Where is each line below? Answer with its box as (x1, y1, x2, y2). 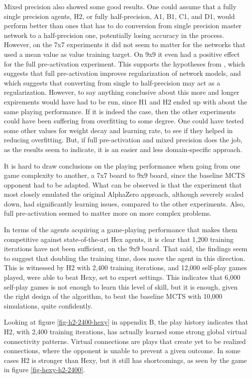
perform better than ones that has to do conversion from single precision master (4, 20, 242, 31)
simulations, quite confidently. (4, 300, 93, 310)
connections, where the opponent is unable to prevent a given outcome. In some (4, 345, 240, 356)
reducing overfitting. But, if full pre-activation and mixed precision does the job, (4, 135, 243, 145)
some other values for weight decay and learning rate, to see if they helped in (4, 125, 233, 135)
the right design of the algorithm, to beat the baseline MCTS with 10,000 (4, 291, 222, 301)
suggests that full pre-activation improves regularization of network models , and (4, 68, 241, 78)
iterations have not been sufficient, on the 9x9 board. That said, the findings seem (4, 243, 248, 254)
